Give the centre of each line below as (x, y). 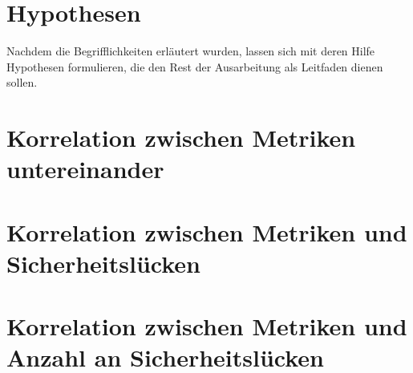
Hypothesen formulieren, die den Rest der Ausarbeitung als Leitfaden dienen (195, 66)
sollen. (22, 82)
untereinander (85, 169)
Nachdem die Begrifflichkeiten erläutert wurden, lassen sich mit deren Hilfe (191, 51)
